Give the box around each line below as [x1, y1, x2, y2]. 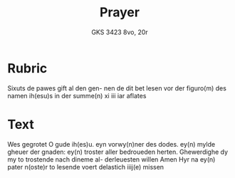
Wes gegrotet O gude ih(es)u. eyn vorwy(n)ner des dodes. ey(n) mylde [7, 140, 216, 148]
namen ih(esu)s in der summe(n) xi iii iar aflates [7, 91, 147, 100]
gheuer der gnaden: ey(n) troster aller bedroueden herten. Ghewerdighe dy [7, 147, 229, 156]
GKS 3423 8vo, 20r [91, 28, 148, 36]
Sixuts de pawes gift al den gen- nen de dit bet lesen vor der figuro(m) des [7, 83, 226, 93]
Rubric [7, 60, 48, 76]
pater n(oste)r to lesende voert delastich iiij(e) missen [7, 162, 164, 171]
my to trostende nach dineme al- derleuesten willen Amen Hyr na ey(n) [7, 155, 216, 164]
